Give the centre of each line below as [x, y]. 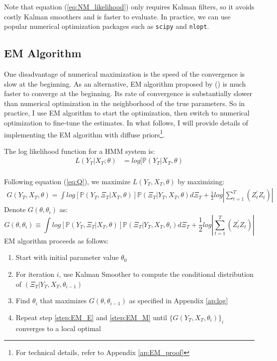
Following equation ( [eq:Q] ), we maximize [67, 181]
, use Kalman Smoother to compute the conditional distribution [156, 274]
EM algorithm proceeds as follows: [56, 240]
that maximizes [63, 301]
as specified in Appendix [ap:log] [179, 301]
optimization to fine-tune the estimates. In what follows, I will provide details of [126, 123]
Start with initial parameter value [67, 257]
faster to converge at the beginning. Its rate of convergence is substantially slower [128, 93]
